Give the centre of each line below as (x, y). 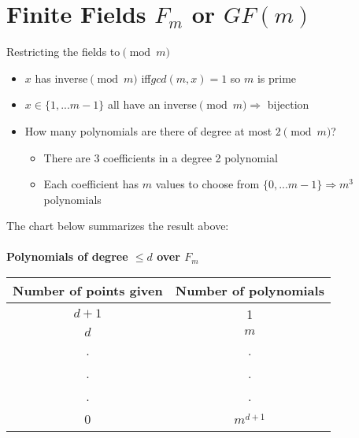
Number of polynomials (250, 291)
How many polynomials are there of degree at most (148, 130)
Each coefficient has (91, 184)
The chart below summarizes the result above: (118, 226)
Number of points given (88, 291)
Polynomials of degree (67, 256)
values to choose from (207, 184)
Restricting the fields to (63, 52)
